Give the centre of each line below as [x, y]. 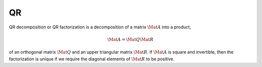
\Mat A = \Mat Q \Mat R [131, 39]
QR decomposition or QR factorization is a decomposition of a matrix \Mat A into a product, [100, 27]
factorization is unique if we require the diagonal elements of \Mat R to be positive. [92, 59]
